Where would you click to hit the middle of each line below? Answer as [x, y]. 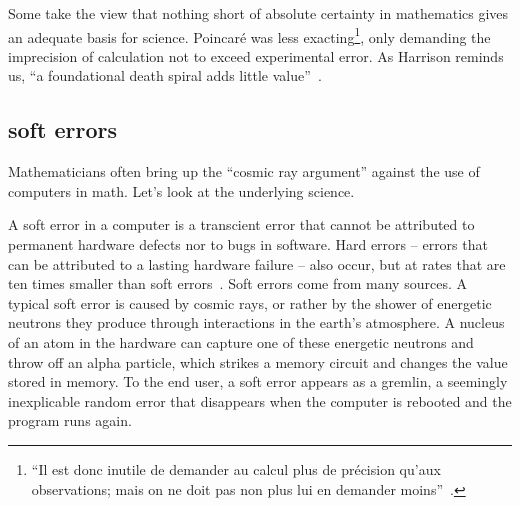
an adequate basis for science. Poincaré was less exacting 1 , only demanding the [249, 35]
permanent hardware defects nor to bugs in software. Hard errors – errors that [248, 244]
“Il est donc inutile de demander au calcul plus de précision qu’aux [236, 468]
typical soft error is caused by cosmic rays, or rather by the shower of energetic [250, 302]
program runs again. [70, 420]
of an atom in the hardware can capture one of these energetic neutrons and [241, 341]
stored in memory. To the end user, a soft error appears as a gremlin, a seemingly [258, 381]
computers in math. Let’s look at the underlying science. [181, 190]
